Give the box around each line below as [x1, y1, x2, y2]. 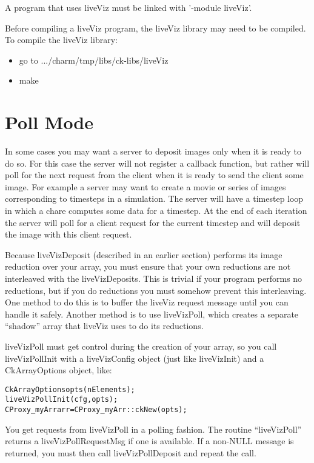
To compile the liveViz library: [5, 33, 118, 46]
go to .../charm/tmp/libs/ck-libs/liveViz [19, 53, 169, 66]
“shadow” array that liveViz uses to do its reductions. [5, 319, 204, 332]
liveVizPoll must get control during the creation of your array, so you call [5, 340, 277, 352]
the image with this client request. [5, 228, 132, 241]
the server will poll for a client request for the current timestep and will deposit [5, 216, 301, 228]
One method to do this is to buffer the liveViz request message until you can [5, 296, 289, 308]
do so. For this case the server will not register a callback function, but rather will [5, 156, 310, 169]
